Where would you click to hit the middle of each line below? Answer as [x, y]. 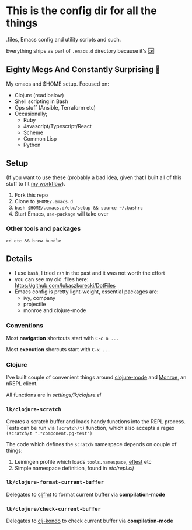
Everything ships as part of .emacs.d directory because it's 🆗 [80, 50]
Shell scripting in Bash [41, 101]
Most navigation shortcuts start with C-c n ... [62, 338]
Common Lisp [40, 138]
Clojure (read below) [39, 95]
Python [32, 145]
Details [19, 259]
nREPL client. [22, 384]
